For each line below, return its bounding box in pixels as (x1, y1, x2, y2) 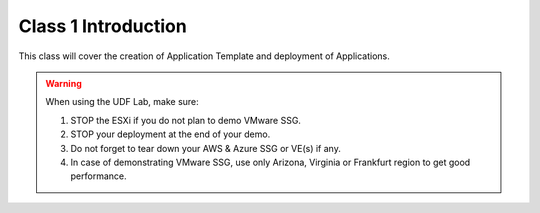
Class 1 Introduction (18, 15, 187, 37)
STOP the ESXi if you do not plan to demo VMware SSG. (70, 114, 302, 126)
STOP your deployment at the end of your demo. (70, 128, 271, 140)
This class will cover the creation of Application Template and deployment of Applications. (18, 50, 390, 62)
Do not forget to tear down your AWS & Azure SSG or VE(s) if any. (70, 142, 342, 154)
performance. (70, 170, 127, 182)
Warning (45, 77, 82, 89)
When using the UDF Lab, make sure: (45, 96, 199, 108)
